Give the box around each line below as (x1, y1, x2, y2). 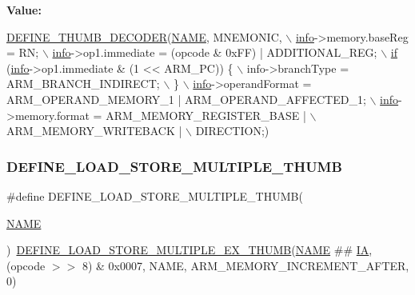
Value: (6, 2, 42, 18)
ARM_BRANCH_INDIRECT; (6, 75, 160, 92)
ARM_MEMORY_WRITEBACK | (6, 122, 182, 139)
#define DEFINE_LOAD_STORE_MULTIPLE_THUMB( (6, 187, 303, 204)
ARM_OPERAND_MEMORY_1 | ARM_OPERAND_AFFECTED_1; (6, 90, 366, 107)
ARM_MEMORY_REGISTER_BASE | (106, 106, 306, 123)
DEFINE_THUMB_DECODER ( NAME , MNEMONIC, (6, 28, 282, 45)
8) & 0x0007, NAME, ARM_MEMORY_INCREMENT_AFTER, (82, 257, 409, 273)
